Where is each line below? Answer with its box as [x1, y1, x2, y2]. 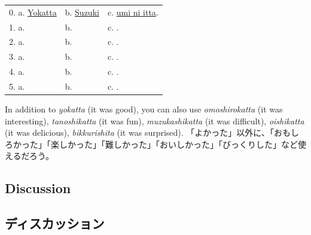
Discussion [5, 179, 71, 197]
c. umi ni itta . [107, 5, 158, 18]
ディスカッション [5, 214, 105, 233]
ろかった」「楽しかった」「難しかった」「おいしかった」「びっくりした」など [5, 138, 298, 150]
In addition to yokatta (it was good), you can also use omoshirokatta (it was [5, 103, 283, 115]
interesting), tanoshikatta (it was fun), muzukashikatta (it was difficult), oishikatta [5, 114, 304, 127]
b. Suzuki [65, 5, 99, 18]
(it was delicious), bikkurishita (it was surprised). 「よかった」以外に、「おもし [5, 126, 299, 139]
